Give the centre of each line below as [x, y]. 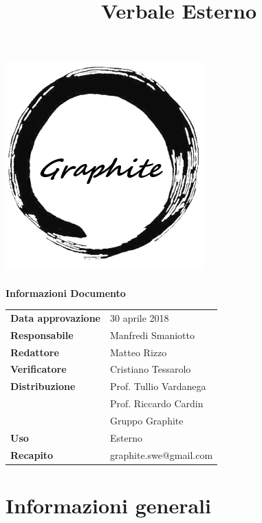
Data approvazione [55, 317]
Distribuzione [43, 386]
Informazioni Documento [66, 293]
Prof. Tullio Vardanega [158, 386]
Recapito [32, 454]
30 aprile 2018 [140, 317]
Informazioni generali [108, 505]
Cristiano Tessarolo [151, 369]
